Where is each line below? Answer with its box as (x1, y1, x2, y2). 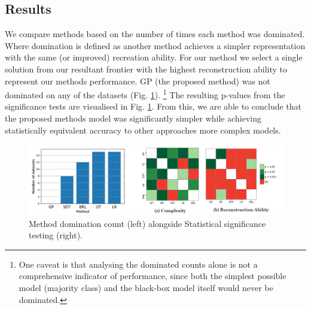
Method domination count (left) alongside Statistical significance (29, 217, 266, 229)
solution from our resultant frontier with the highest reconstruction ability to (5, 62, 287, 75)
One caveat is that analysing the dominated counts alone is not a (19, 257, 258, 270)
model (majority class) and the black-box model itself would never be (19, 281, 273, 294)
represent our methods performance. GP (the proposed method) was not (5, 74, 270, 87)
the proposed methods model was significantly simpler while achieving (5, 112, 262, 125)
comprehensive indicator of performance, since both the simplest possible (19, 269, 286, 282)
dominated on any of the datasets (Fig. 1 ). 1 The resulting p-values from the (5, 87, 285, 101)
